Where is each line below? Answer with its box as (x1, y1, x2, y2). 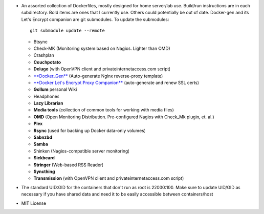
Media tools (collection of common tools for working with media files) (33, 107, 174, 113)
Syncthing (33, 169, 55, 174)
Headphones (33, 93, 60, 99)
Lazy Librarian (33, 100, 64, 106)
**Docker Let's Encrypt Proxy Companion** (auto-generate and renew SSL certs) (33, 80, 199, 86)
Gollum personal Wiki (33, 86, 77, 92)
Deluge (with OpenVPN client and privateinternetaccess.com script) (33, 66, 171, 72)
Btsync (33, 39, 48, 44)
